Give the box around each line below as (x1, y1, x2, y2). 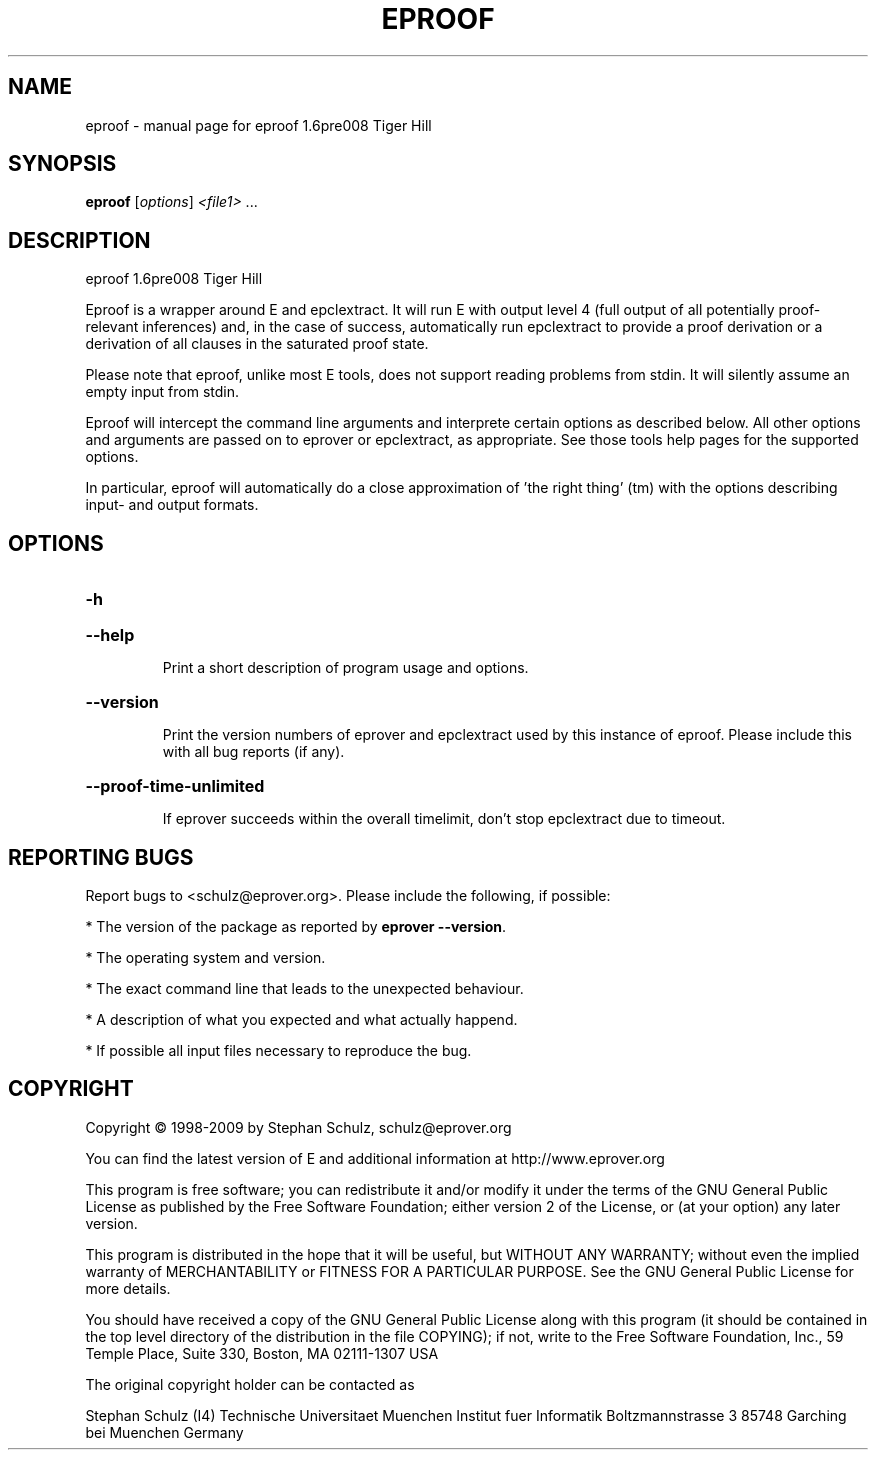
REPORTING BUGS (8, 844, 194, 870)
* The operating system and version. (85, 948, 326, 966)
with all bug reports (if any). (162, 743, 345, 761)
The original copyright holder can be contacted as (85, 1375, 415, 1393)
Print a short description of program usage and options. (162, 659, 529, 677)
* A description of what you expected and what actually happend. (85, 1010, 518, 1028)
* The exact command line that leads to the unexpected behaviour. (85, 979, 524, 997)
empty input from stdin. (85, 383, 239, 401)
